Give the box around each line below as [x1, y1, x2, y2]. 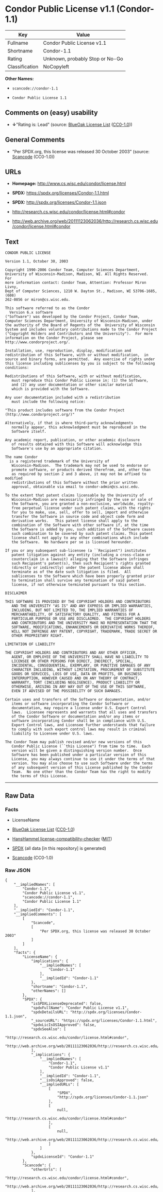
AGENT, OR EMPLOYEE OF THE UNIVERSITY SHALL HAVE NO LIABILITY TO [11, 655, 149, 660]
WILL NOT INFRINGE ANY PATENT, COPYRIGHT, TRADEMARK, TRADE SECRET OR [11, 629, 158, 634]
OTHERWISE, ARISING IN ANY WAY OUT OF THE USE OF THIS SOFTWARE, [11, 684, 147, 689]
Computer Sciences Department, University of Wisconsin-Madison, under [5, 318, 153, 324]
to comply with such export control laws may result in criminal [11, 727, 147, 732]
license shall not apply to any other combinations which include [11, 536, 149, 541]
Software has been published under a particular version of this [11, 753, 147, 757]
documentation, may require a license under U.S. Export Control [11, 706, 147, 711]
